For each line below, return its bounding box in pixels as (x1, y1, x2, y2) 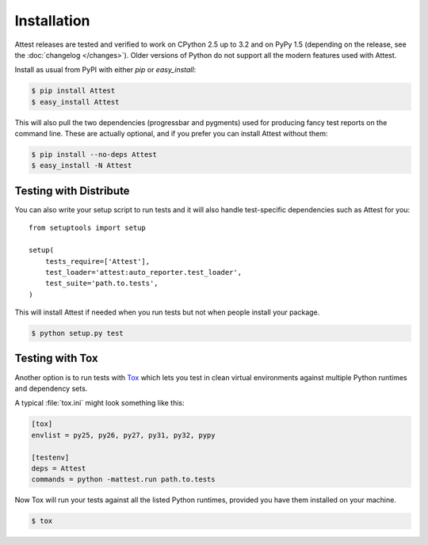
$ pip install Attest (31, 86, 116, 95)
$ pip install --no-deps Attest (31, 151, 158, 159)
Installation (14, 12, 90, 29)
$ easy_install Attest (31, 97, 120, 106)
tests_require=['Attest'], (44, 257, 151, 265)
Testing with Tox (14, 352, 98, 365)
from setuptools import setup (29, 223, 147, 233)
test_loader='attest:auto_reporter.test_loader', (44, 268, 242, 276)
